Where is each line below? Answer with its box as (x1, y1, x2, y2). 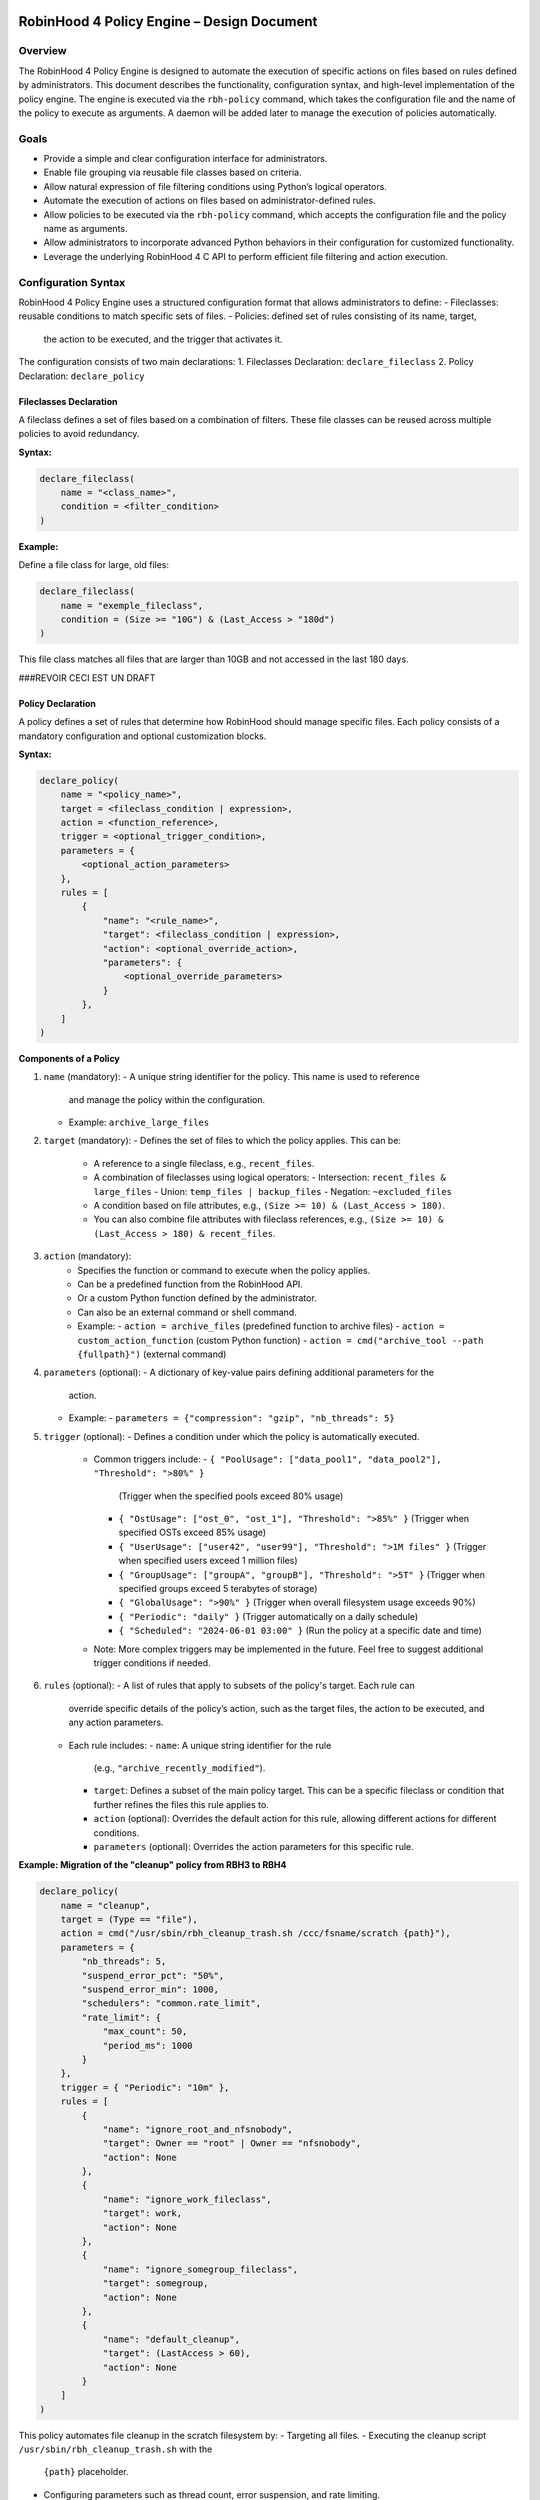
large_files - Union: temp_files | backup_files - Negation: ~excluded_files (93, 1185, 452, 1197)
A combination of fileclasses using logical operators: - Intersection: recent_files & (93, 1171, 447, 1184)
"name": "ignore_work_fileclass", (102, 2193, 272, 2205)
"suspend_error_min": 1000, (81, 1984, 220, 1995)
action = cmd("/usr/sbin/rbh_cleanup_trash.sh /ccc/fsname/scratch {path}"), (60, 1928, 452, 1939)
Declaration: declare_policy (18, 370, 145, 382)
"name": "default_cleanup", (102, 2333, 240, 2345)
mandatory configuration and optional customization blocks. (18, 730, 267, 742)
